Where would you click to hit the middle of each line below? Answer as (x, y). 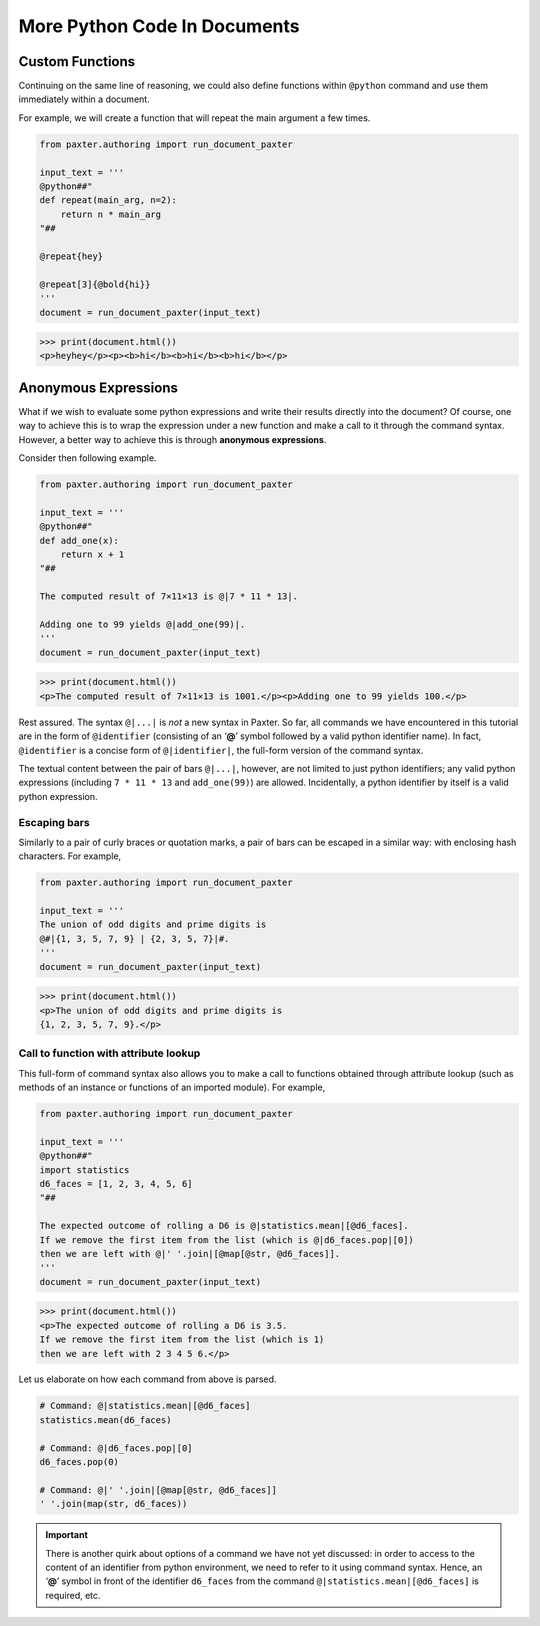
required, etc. (73, 1595)
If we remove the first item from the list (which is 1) (182, 1339)
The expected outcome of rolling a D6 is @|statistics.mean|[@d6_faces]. (224, 1226)
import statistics (84, 1169)
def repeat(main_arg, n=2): (108, 200)
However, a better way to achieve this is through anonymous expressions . (172, 439)
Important (67, 1535)
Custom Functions (77, 61)
